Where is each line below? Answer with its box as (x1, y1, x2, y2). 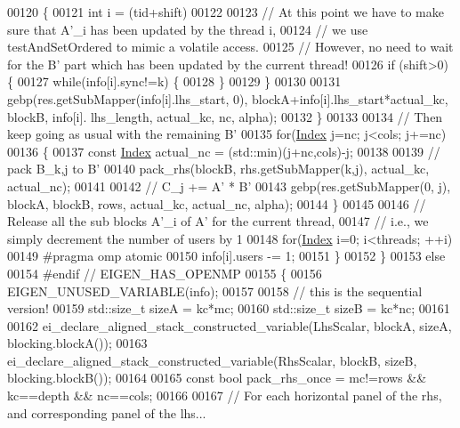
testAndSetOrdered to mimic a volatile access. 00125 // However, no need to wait (7, 37, 454, 56)
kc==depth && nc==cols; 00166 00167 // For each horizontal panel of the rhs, (7, 386, 442, 405)
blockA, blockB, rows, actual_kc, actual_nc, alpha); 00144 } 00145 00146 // (7, 194, 426, 213)
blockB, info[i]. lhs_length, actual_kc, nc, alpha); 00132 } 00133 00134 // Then (7, 107, 443, 125)
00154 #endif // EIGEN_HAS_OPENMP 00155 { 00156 (7, 263, 322, 282)
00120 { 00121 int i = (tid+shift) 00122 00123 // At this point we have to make (7, 3, 444, 20)
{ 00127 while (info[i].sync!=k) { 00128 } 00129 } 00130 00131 (7, 72, 342, 91)
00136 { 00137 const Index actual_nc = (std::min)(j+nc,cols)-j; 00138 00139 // (7, 141, 440, 160)
